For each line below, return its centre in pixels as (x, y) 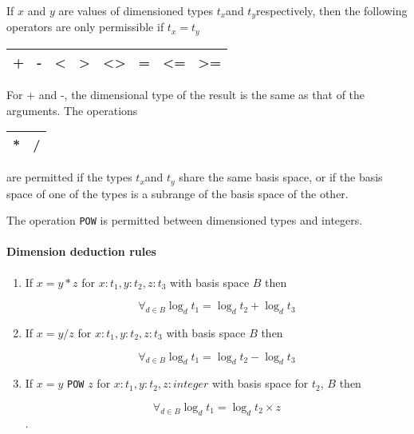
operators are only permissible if (85, 27)
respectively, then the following (332, 10)
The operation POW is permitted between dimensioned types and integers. (185, 220)
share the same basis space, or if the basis (281, 177)
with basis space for (260, 383)
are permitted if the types (69, 177)
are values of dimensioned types (136, 10)
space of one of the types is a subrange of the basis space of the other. (177, 193)
